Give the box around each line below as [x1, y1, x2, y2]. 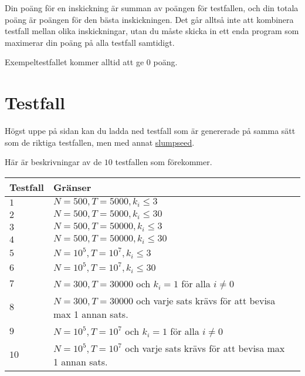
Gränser [53, 180, 91, 194]
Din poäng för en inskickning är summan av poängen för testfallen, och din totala [5, 2, 299, 14]
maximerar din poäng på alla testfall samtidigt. [5, 36, 175, 48]
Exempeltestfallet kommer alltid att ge [5, 56, 144, 68]
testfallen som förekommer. [115, 156, 212, 168]
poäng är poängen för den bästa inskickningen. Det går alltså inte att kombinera [5, 13, 294, 25]
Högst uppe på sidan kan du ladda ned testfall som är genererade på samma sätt [5, 125, 296, 137]
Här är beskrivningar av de [5, 156, 102, 168]
